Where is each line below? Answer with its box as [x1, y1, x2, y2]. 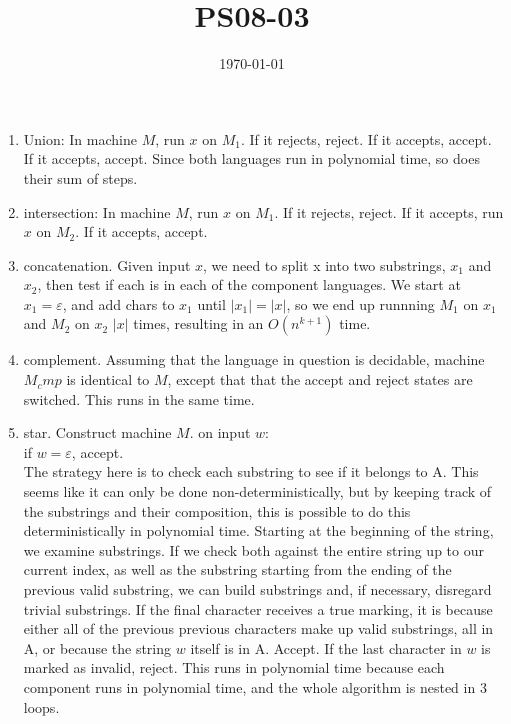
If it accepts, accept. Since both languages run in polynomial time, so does [23, 148, 480, 169]
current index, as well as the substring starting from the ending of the [23, 559, 452, 580]
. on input [189, 422, 251, 443]
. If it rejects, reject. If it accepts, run [274, 201, 504, 222]
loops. [23, 696, 60, 717]
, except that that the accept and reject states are [167, 369, 473, 390]
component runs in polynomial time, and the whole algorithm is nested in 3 [23, 676, 487, 697]
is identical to [66, 369, 150, 390]
